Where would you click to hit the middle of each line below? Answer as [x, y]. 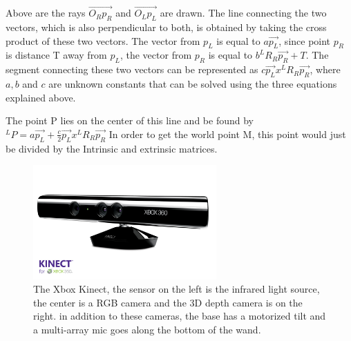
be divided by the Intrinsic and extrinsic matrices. [112, 148]
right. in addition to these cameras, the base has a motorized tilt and [180, 316]
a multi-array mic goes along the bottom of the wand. [147, 329]
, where [325, 69]
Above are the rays [46, 13]
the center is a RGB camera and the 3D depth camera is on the [168, 302]
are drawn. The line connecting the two [243, 13]
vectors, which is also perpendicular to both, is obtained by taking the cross [166, 27]
